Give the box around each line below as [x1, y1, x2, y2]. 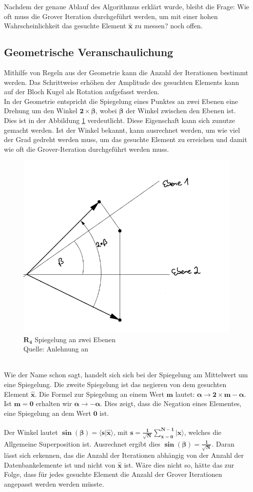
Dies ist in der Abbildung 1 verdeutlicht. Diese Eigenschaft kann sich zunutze [4, 115, 235, 125]
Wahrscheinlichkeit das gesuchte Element [4, 20, 126, 31]
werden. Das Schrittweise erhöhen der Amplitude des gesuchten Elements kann [4, 77, 239, 87]
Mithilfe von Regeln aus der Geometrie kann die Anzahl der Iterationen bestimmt [4, 67, 249, 77]
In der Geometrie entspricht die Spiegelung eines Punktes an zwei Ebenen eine [4, 96, 238, 106]
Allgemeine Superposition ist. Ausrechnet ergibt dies [4, 438, 160, 449]
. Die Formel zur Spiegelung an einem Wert [35, 389, 164, 399]
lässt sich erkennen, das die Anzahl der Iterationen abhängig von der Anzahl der [4, 450, 244, 460]
